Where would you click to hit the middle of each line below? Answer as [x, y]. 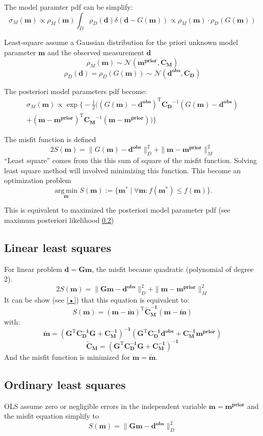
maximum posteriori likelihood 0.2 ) [59, 220]
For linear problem [33, 269]
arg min [66, 190]
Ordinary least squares [65, 384]
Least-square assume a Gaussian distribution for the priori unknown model [121, 42]
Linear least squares [58, 247]
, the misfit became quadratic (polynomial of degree [173, 269]
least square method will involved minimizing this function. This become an [123, 170]
